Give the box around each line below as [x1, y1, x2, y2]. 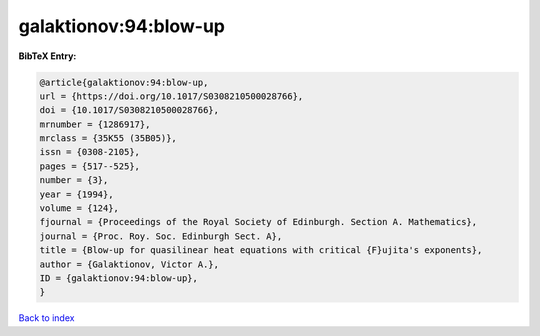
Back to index [18, 312, 75, 324]
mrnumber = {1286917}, [39, 118, 151, 130]
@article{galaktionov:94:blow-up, [39, 76, 209, 88]
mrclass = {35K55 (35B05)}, [39, 133, 177, 144]
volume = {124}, [39, 203, 120, 214]
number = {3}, [39, 175, 109, 186]
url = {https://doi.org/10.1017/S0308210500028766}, [39, 90, 304, 102]
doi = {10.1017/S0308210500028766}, [39, 105, 220, 116]
